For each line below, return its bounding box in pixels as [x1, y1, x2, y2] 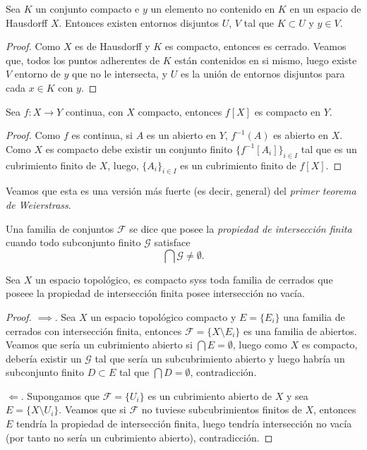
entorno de [14, 66, 61, 81]
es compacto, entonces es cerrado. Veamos [164, 39, 347, 54]
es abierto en [273, 128, 329, 142]
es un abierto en [146, 128, 216, 142]
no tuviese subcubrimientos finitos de [141, 402, 302, 417]
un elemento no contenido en [150, 1, 275, 16]
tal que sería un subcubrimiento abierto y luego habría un [95, 351, 345, 365]
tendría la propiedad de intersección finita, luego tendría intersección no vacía [16, 416, 352, 431]
